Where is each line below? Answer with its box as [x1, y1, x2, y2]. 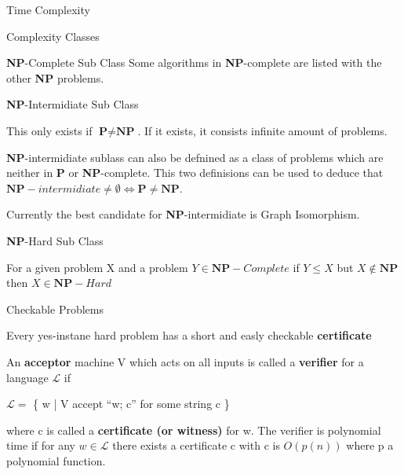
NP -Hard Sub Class [6, 232, 104, 248]
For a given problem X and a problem [6, 259, 188, 275]
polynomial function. [6, 452, 106, 468]
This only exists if [6, 122, 93, 138]
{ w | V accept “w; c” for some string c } [33, 395, 230, 412]
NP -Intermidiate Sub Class [6, 96, 139, 112]
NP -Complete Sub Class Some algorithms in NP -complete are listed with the [6, 54, 382, 71]
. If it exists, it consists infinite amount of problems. [137, 122, 388, 138]
